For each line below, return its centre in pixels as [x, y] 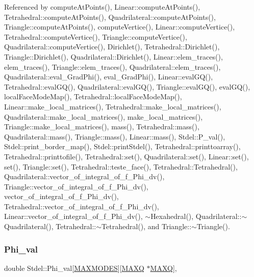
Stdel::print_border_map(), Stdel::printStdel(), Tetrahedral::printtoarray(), [122, 146]
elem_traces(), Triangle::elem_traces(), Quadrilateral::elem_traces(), [112, 66]
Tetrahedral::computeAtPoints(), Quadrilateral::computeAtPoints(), [110, 17]
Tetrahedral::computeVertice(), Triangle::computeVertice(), [96, 36]
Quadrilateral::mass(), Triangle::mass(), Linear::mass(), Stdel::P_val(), [115, 136]
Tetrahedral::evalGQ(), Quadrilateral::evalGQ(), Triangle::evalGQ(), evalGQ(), [127, 86]
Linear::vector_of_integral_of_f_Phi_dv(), [73, 216]
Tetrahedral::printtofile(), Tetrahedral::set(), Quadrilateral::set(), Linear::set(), [126, 156]
